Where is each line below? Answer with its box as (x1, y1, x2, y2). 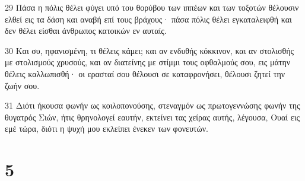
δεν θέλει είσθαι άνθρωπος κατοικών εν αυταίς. (5, 24, 167, 37)
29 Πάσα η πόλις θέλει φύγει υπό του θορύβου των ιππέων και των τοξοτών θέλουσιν (5, 1, 299, 13)
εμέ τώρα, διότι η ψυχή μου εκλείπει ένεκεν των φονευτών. (5, 122, 208, 135)
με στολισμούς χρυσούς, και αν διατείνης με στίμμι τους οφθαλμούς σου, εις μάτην (5, 56, 291, 68)
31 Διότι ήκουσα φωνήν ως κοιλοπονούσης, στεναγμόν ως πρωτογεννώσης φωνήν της (5, 99, 300, 112)
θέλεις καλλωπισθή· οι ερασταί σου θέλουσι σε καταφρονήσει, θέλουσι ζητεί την (5, 67, 285, 80)
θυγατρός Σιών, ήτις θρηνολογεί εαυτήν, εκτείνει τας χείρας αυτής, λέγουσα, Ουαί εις (5, 110, 300, 123)
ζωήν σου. (5, 79, 40, 91)
